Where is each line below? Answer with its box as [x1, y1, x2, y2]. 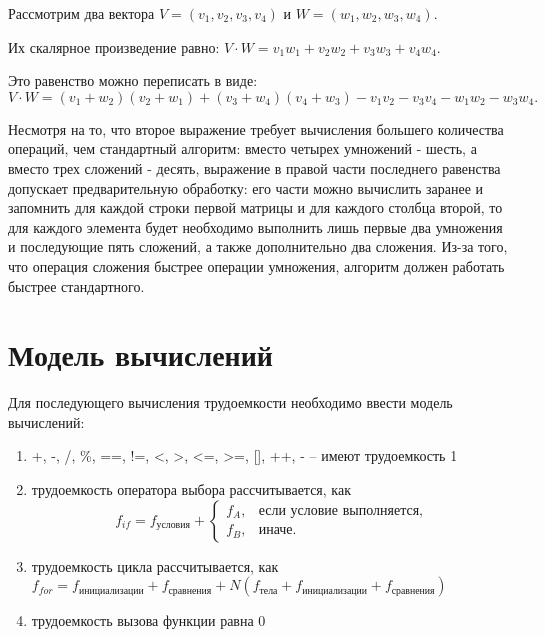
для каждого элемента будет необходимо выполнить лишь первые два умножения [8, 216, 503, 237]
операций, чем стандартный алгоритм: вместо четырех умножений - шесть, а [8, 138, 477, 159]
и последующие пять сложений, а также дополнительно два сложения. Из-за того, [8, 236, 508, 257]
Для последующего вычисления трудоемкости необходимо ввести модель [8, 392, 453, 413]
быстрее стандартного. [8, 275, 145, 296]
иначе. [258, 523, 297, 538]
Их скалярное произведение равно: [8, 36, 220, 57]
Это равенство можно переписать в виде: [8, 70, 258, 91]
